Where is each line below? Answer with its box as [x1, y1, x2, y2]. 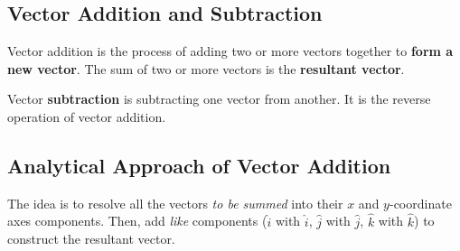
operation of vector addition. [7, 107, 166, 125]
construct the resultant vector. [7, 229, 175, 248]
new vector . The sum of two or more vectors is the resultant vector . [7, 59, 405, 78]
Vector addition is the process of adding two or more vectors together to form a [7, 42, 454, 60]
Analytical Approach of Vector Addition [7, 151, 391, 179]
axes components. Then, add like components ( [7, 211, 268, 230]
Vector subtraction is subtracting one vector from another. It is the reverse [7, 89, 431, 108]
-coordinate [389, 193, 452, 212]
